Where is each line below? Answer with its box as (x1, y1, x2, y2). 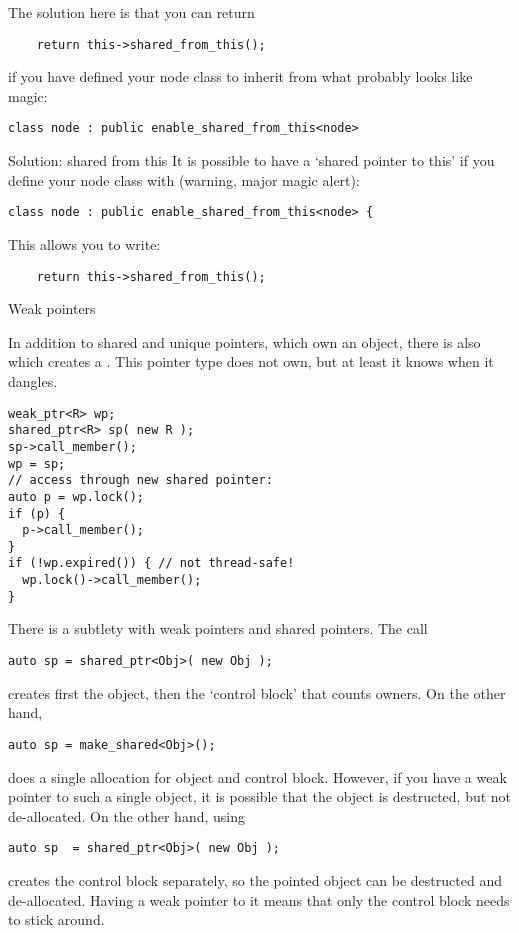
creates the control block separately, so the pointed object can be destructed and (8, 869, 502, 890)
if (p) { (8, 506, 66, 521)
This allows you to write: (8, 233, 161, 254)
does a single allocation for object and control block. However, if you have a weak (8, 766, 507, 787)
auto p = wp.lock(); (8, 489, 145, 504)
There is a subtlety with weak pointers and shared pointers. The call (8, 618, 428, 639)
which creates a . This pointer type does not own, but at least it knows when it (8, 351, 494, 372)
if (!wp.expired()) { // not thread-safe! (8, 556, 295, 571)
